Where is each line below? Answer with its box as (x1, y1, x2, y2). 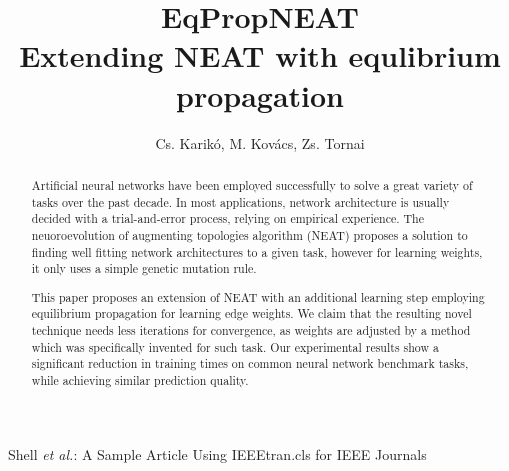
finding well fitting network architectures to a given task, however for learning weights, (31, 243, 483, 260)
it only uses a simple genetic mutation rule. (31, 260, 257, 277)
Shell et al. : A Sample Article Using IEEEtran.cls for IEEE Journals (8, 443, 427, 464)
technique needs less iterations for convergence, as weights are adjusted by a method (31, 322, 471, 339)
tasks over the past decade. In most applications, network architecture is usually (31, 193, 450, 210)
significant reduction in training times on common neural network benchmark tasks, (31, 355, 469, 372)
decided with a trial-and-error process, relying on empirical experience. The (31, 210, 424, 227)
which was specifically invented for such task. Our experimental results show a (31, 338, 439, 355)
